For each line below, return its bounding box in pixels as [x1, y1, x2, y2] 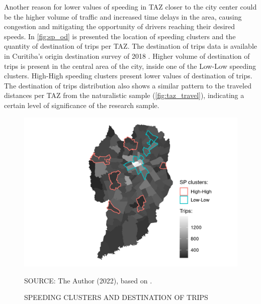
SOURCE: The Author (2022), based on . [24, 275, 152, 285]
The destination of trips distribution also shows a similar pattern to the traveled [4, 80, 251, 90]
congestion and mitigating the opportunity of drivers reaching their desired [4, 21, 235, 32]
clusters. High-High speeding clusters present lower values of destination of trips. [4, 70, 252, 81]
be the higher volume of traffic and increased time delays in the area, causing [4, 11, 242, 22]
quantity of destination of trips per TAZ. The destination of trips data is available [4, 41, 257, 51]
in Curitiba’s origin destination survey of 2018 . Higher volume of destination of [4, 50, 250, 61]
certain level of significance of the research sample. [4, 99, 159, 110]
